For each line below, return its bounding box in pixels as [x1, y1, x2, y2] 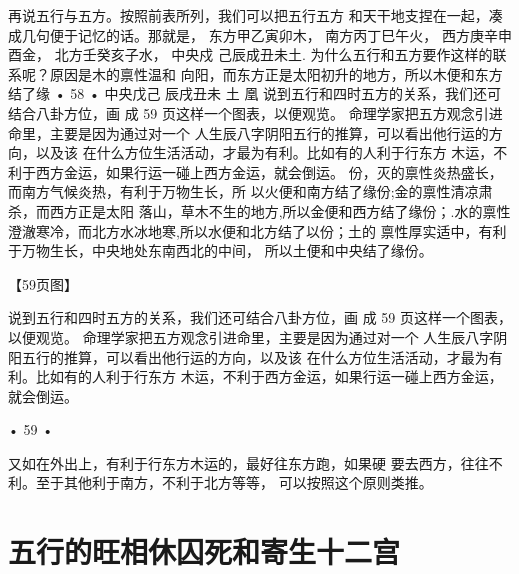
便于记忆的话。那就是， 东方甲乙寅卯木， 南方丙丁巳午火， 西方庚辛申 [49, 24, 512, 45]
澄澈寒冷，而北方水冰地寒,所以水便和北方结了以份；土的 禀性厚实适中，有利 [8, 220, 507, 241]
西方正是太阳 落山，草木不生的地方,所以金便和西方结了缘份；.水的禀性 [49, 200, 511, 221]
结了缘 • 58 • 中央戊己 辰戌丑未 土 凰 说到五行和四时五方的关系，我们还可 [8, 83, 502, 104]
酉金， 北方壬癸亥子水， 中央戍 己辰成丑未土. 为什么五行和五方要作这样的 [8, 44, 493, 65]
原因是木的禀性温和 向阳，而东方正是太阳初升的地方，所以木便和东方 [49, 63, 503, 84]
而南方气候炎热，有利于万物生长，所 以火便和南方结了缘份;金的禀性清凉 [8, 181, 479, 202]
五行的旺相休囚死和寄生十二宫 [8, 531, 401, 572]
